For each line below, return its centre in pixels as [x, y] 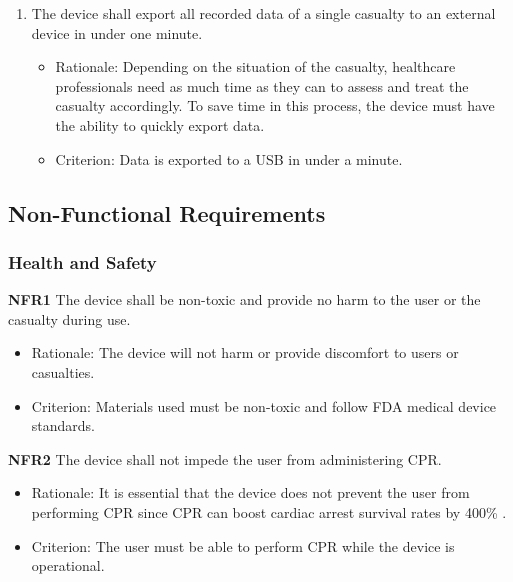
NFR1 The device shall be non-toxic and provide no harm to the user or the [244, 299]
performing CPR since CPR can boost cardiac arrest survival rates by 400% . [269, 511]
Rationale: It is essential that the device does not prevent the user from [250, 492]
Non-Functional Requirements [167, 212]
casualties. [63, 371]
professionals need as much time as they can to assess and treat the [262, 85]
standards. [63, 425]
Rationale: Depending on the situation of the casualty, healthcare [255, 66]
